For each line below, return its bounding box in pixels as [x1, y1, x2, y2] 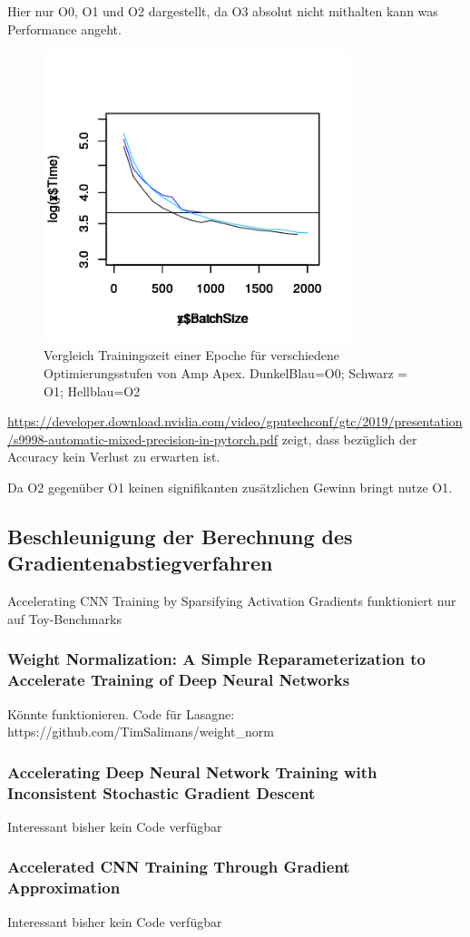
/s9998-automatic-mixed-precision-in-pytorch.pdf [7, 429, 279, 448]
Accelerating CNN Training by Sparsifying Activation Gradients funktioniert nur [7, 591, 456, 610]
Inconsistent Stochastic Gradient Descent [7, 781, 316, 804]
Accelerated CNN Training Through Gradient [7, 855, 350, 878]
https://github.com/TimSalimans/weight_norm [7, 722, 274, 741]
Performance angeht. [7, 19, 122, 38]
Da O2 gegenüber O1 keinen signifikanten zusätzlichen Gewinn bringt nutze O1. [7, 478, 453, 496]
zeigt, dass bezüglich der [281, 429, 417, 448]
